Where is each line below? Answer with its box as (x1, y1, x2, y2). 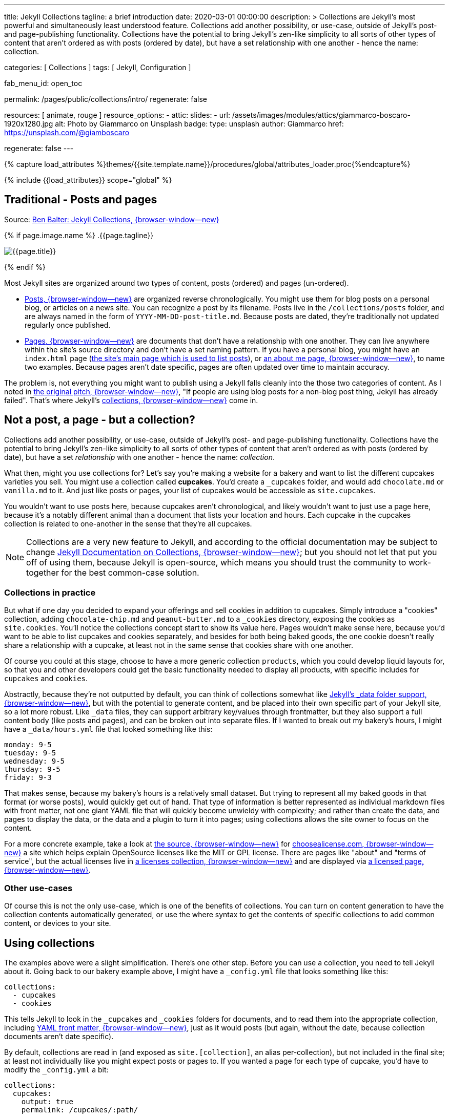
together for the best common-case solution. (26, 567, 199, 578)
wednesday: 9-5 (4, 757, 65, 766)
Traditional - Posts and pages (4, 193, 157, 206)
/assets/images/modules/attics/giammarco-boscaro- (232, 111, 411, 119)
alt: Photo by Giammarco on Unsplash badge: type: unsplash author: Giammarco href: (55, 119, 344, 128)
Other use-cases (4, 882, 73, 893)
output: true (21, 1098, 73, 1106)
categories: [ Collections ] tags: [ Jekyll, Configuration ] (4, 63, 191, 72)
